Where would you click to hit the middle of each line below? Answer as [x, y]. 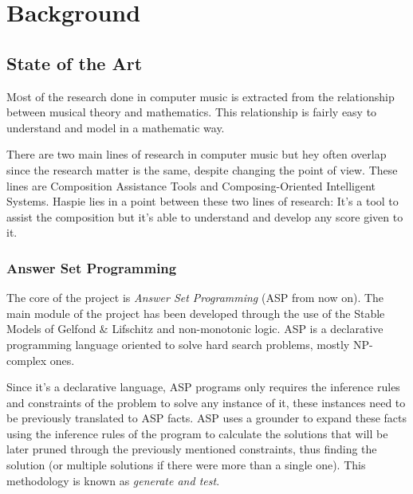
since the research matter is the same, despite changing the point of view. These [202, 169]
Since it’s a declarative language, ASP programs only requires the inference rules [203, 387]
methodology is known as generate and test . [113, 480]
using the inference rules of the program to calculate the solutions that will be [197, 433]
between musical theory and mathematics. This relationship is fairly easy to [192, 112]
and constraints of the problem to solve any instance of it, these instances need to [206, 402]
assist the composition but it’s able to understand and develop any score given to [205, 216]
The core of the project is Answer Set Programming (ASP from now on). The [195, 298]
